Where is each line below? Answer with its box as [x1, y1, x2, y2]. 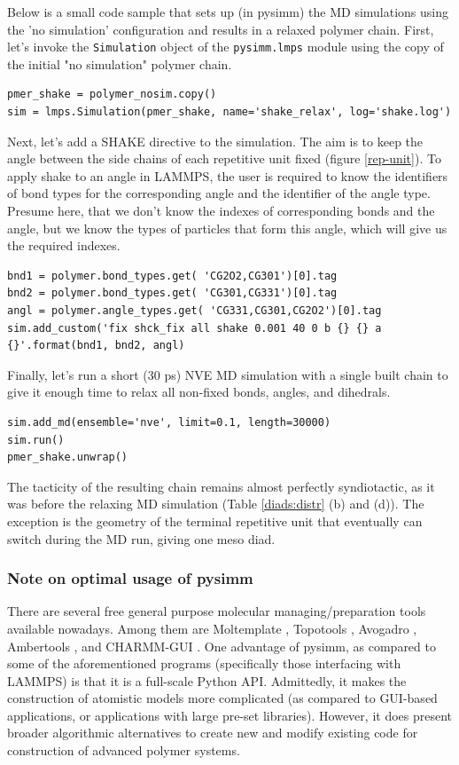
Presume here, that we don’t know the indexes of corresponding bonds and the [7, 201, 435, 219]
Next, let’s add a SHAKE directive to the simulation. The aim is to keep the [7, 131, 424, 150]
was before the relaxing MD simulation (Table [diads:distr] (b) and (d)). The [7, 494, 424, 513]
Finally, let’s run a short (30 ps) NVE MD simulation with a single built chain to [7, 365, 448, 383]
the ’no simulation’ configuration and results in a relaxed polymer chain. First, [7, 20, 434, 38]
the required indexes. [7, 236, 121, 255]
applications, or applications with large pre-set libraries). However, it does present [7, 706, 453, 724]
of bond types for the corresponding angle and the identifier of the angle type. [7, 184, 431, 202]
